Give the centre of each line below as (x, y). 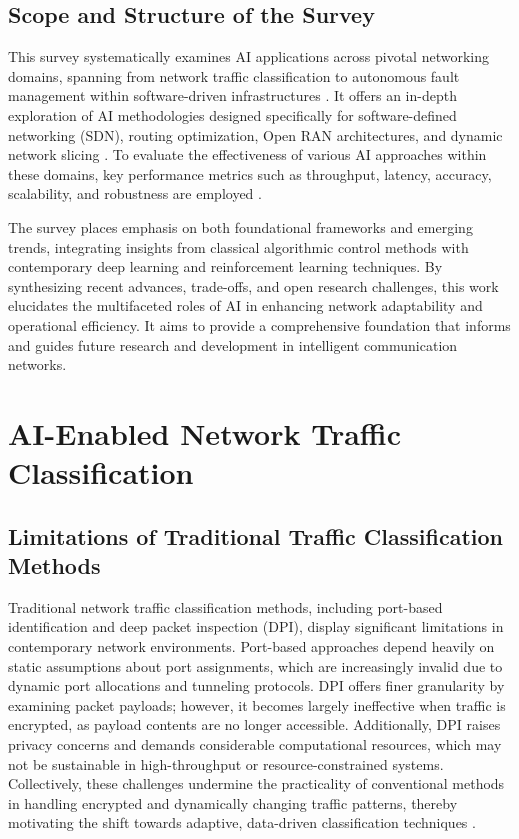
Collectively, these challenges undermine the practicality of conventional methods (256, 783)
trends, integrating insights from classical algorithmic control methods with (238, 246)
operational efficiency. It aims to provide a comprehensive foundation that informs (259, 324)
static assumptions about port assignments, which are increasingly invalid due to (255, 665)
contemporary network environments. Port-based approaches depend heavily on (251, 646)
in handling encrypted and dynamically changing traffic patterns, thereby (233, 802)
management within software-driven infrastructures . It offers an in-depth (232, 95)
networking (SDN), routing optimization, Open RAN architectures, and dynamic (255, 134)
